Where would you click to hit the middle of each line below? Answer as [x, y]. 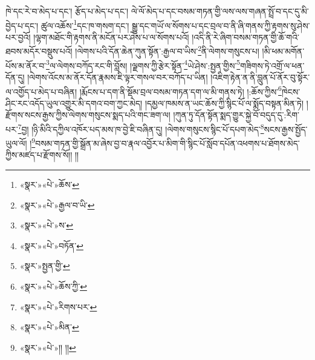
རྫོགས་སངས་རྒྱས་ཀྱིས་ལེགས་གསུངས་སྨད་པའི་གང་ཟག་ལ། [88, 115]
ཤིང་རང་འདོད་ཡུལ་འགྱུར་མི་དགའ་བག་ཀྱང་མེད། [74, 103]
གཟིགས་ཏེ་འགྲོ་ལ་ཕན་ [272, 65]
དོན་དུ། [15, 77]
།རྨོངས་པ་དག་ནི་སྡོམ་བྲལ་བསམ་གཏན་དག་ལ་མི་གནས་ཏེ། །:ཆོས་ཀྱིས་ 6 [180, 90]
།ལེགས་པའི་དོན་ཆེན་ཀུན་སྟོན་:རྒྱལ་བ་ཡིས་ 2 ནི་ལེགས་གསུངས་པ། [167, 50]
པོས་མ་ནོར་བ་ [26, 65]
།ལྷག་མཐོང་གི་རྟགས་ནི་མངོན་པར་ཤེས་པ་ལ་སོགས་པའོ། [111, 37]
